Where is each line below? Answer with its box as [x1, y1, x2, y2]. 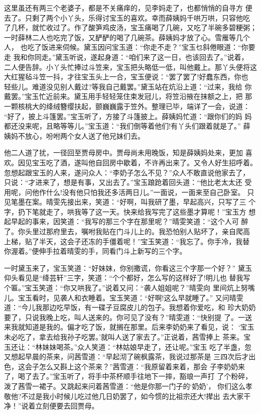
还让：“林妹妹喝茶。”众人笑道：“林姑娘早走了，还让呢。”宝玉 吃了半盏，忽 [11, 341, 252, 352]
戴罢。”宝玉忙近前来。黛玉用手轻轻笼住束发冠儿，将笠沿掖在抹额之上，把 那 [4, 91, 252, 101]
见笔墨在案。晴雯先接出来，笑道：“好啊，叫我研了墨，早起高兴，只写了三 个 [4, 196, 256, 207]
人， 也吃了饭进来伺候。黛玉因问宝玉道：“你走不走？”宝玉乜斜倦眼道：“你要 [4, 42, 255, 52]
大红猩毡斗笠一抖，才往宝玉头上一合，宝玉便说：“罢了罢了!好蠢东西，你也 [4, 71, 248, 82]
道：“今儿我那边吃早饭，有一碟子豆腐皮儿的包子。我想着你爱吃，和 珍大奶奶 [4, 302, 256, 313]
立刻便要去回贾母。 [35, 400, 99, 411]
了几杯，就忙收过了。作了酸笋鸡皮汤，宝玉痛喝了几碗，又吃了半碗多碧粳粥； [4, 22, 257, 33]
